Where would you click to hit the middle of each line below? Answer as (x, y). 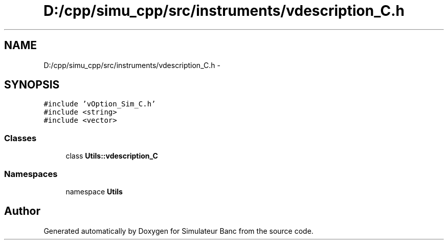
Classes (20, 138)
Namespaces (31, 174)
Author (22, 211)
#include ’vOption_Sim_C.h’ (100, 104)
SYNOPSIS (32, 85)
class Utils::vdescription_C (112, 156)
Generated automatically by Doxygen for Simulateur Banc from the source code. (178, 231)
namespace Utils (94, 191)
